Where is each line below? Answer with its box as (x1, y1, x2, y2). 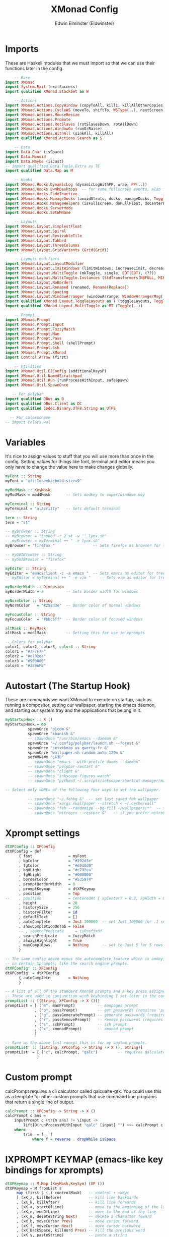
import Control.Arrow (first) (5, 355, 69, 360)
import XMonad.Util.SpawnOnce (5, 382, 69, 388)
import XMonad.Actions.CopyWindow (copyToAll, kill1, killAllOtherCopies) (5, 103, 165, 108)
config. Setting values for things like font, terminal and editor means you (5, 459, 155, 465)
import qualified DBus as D (5, 397, 64, 402)
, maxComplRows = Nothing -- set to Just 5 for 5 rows (18, 942, 163, 948)
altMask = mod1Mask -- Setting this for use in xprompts (5, 631, 145, 636)
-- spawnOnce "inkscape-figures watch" (27, 773, 112, 778)
